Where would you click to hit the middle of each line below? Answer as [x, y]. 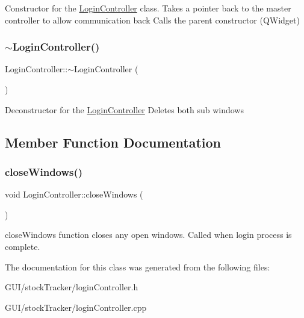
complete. [23, 246]
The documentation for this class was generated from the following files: [138, 267]
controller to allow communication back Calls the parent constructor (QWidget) [152, 20]
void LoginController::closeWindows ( [74, 194]
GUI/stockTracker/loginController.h [72, 287]
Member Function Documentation [113, 142]
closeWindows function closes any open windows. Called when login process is [148, 235]
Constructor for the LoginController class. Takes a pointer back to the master [148, 8]
